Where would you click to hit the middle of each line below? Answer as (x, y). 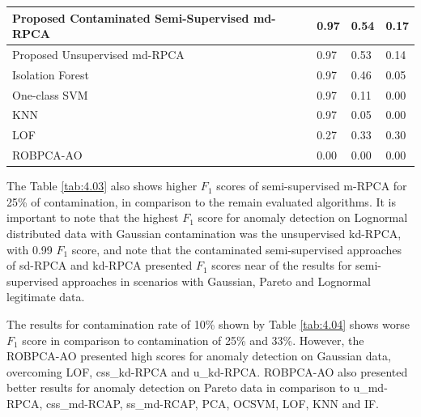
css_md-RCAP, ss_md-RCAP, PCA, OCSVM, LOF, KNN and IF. (212, 403)
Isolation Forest (51, 74)
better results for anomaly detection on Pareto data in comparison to (178, 387)
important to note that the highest (93, 217)
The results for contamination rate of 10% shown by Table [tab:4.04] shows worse (208, 324)
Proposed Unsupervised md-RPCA (98, 54)
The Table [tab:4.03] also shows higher (102, 186)
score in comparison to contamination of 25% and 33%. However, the (193, 340)
